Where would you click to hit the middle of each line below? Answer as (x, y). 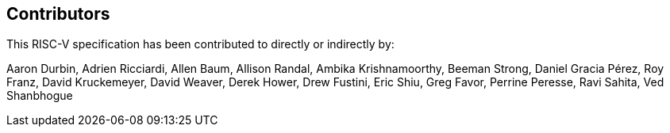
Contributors (58, 14)
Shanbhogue (40, 96)
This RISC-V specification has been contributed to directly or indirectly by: (200, 44)
